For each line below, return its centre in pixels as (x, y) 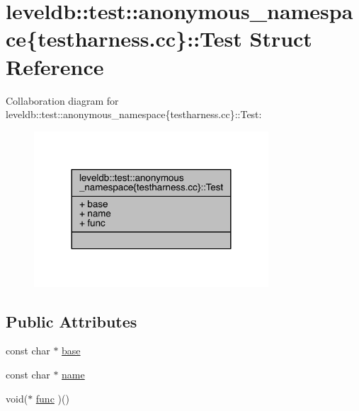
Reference (55, 66)
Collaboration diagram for (62, 100)
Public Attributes (72, 321)
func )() (52, 398)
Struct (281, 39)
